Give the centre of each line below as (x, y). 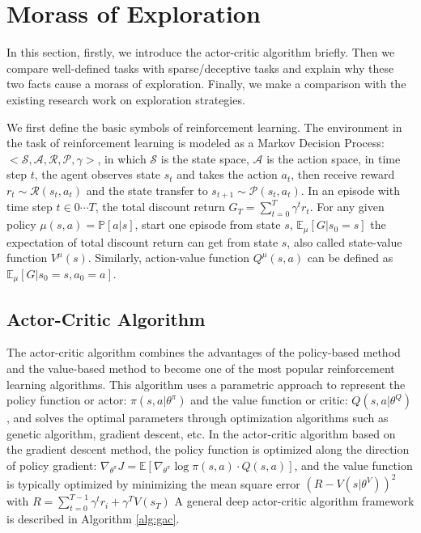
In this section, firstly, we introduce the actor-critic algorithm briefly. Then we (201, 52)
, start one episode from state (208, 224)
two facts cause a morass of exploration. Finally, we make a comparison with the (206, 84)
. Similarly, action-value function (168, 258)
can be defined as (350, 258)
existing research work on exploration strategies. (126, 99)
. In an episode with (350, 190)
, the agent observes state (98, 174)
